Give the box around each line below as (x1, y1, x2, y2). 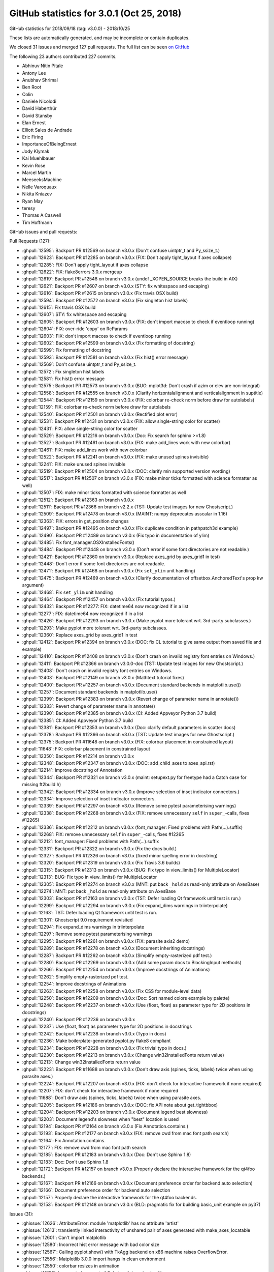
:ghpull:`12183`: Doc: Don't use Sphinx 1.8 (22, 1159, 109, 1165)
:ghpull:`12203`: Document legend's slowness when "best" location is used (22, 1116, 179, 1122)
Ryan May (22, 198, 43, 204)
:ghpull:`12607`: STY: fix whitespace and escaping (22, 311, 127, 317)
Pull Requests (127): (9, 238, 51, 244)
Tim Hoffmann (22, 219, 52, 225)
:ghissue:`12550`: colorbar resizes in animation (22, 1263, 120, 1269)
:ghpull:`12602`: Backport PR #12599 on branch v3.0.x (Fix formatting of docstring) (22, 340, 195, 346)
